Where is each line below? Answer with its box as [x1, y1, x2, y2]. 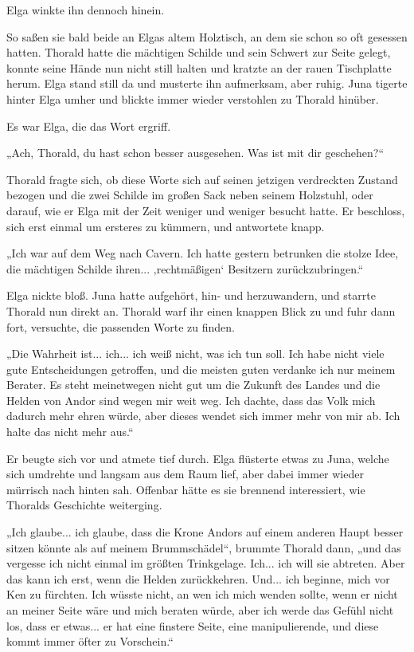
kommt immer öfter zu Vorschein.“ [6, 633, 174, 650]
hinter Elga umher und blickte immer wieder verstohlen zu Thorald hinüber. [6, 90, 379, 107]
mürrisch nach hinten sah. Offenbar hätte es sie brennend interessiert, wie [6, 481, 365, 497]
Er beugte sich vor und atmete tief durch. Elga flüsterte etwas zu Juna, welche [6, 450, 389, 466]
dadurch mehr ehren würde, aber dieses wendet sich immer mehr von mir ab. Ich [6, 407, 400, 424]
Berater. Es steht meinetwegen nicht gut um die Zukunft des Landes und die [6, 376, 381, 393]
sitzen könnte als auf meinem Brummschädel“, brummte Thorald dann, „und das [6, 539, 401, 556]
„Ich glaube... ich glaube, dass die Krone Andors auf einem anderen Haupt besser [6, 524, 404, 540]
